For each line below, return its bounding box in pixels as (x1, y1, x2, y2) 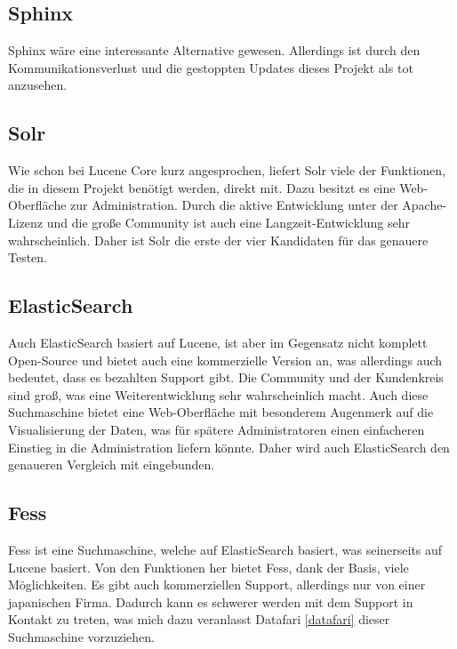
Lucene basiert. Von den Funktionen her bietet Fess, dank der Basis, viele (8, 557, 409, 576)
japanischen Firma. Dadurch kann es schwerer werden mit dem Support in (8, 592, 413, 611)
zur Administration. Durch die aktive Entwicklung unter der (70, 196, 398, 214)
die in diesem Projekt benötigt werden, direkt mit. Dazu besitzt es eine (8, 178, 396, 196)
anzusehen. (8, 76, 68, 94)
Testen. (8, 248, 48, 267)
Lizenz (8, 212, 44, 231)
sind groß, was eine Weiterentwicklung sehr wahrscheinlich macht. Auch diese (8, 385, 429, 404)
